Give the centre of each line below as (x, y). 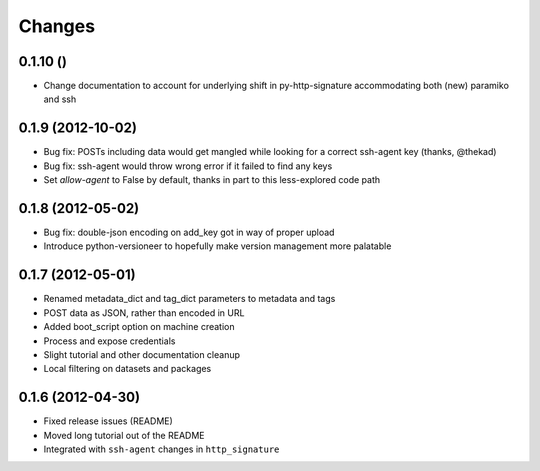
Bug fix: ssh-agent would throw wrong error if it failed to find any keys (188, 166)
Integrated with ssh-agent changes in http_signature (161, 449)
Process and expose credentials (109, 341)
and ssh (60, 99)
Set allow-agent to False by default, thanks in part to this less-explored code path (212, 180)
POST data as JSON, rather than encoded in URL (144, 312)
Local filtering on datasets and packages (127, 369)
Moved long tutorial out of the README (124, 435)
